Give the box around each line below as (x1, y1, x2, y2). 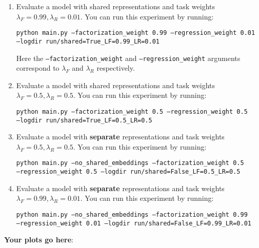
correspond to (16, 63, 59, 73)
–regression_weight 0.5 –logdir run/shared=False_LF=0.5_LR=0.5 (16, 168, 241, 176)
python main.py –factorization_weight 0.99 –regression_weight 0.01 (16, 29, 255, 37)
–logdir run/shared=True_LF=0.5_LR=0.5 (16, 116, 152, 124)
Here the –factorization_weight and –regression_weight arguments (16, 52, 241, 63)
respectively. (96, 63, 135, 73)
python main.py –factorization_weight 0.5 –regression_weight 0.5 (16, 108, 248, 115)
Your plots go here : (4, 234, 73, 245)
